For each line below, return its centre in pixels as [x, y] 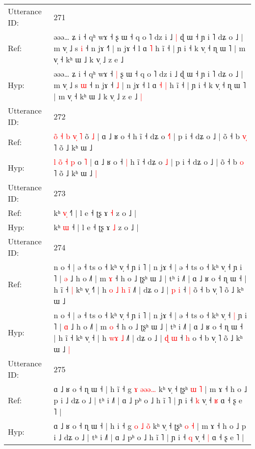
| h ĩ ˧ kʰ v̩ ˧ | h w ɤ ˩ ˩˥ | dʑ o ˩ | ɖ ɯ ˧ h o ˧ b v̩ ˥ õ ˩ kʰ [148, 338]
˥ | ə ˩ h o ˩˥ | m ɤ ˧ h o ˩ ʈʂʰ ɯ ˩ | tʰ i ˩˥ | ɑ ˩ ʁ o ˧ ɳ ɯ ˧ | [150, 278]
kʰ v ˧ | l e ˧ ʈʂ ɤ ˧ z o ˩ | [95, 213]
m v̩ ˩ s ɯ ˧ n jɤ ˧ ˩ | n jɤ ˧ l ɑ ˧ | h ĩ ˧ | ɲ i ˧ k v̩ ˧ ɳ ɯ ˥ [150, 85]
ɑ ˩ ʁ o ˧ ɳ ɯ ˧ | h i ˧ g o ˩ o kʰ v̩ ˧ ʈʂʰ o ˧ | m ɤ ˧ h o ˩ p [150, 426]
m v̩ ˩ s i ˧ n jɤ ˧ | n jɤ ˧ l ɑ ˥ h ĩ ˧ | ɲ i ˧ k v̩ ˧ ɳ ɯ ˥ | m [150, 48]
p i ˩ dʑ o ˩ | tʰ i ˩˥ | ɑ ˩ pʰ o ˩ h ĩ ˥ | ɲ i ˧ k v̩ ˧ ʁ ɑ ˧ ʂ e [148, 400]
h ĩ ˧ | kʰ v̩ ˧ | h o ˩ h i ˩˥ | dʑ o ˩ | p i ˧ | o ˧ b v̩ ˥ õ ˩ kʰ [149, 289]
